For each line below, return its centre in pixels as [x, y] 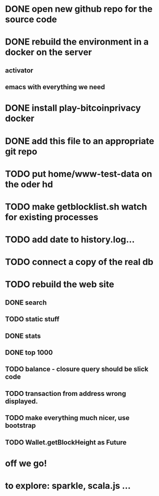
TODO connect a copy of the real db [79, 262]
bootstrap [20, 426]
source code [31, 19]
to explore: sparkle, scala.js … [68, 485]
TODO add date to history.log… [70, 240]
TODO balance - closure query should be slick [77, 369]
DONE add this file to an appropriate [80, 141]
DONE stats [23, 336]
